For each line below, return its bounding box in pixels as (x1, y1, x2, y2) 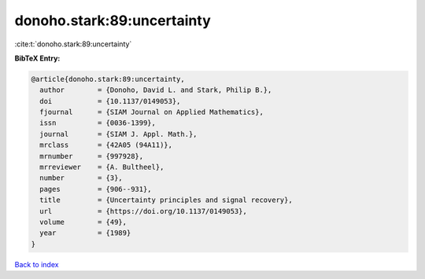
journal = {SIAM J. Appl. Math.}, (39, 130, 198, 138)
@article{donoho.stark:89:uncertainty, (31, 75, 185, 83)
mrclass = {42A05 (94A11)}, (39, 141, 173, 149)
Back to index (14, 259, 59, 269)
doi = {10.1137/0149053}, (39, 97, 181, 105)
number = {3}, (39, 174, 124, 182)
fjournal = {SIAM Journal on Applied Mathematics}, (39, 108, 264, 117)
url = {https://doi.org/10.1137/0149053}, (39, 207, 247, 215)
